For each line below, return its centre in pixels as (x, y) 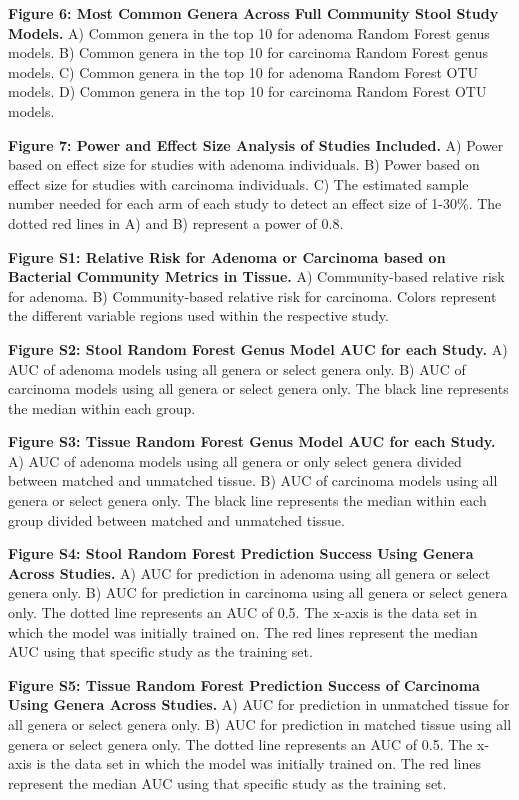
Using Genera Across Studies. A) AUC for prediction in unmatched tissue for (259, 704)
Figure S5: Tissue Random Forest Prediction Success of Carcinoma (244, 684)
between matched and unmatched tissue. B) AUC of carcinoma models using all (253, 480)
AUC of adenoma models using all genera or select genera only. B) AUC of (237, 368)
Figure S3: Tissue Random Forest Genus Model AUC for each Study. (252, 441)
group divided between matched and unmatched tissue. (176, 519)
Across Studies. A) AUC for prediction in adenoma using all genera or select (249, 572)
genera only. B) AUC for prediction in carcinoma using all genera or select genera (258, 592)
